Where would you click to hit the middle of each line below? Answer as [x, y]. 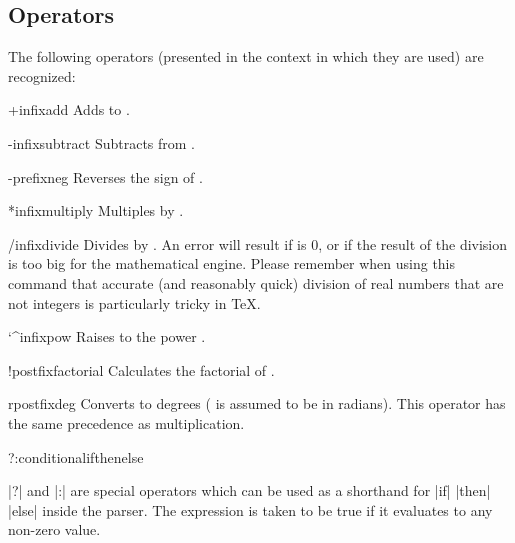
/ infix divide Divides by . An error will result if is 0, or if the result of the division [258, 243]
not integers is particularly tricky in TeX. [134, 302]
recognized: [42, 75]
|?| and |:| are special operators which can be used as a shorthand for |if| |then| [249, 490]
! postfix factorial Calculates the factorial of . [141, 369]
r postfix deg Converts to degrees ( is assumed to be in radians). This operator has [257, 403]
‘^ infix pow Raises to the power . [107, 336]
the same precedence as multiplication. [126, 422]
